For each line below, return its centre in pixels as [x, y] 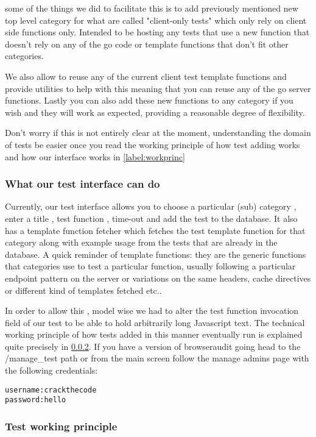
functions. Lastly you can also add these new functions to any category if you [149, 100]
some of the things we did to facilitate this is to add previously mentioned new [152, 8]
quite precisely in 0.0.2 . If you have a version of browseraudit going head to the [153, 346]
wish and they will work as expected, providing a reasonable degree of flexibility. [155, 112]
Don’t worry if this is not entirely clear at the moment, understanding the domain [158, 133]
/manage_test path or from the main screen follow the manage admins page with [157, 358]
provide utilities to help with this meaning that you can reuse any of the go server [158, 88]
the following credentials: [51, 370]
